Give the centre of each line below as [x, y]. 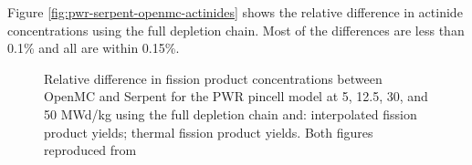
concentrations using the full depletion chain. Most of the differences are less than [236, 30]
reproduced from [90, 150]
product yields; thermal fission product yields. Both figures [209, 132]
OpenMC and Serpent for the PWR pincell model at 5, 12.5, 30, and [236, 96]
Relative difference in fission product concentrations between [213, 78]
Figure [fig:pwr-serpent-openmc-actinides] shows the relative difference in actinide [235, 12]
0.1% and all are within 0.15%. [94, 48]
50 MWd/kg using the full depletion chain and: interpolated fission [231, 113]
